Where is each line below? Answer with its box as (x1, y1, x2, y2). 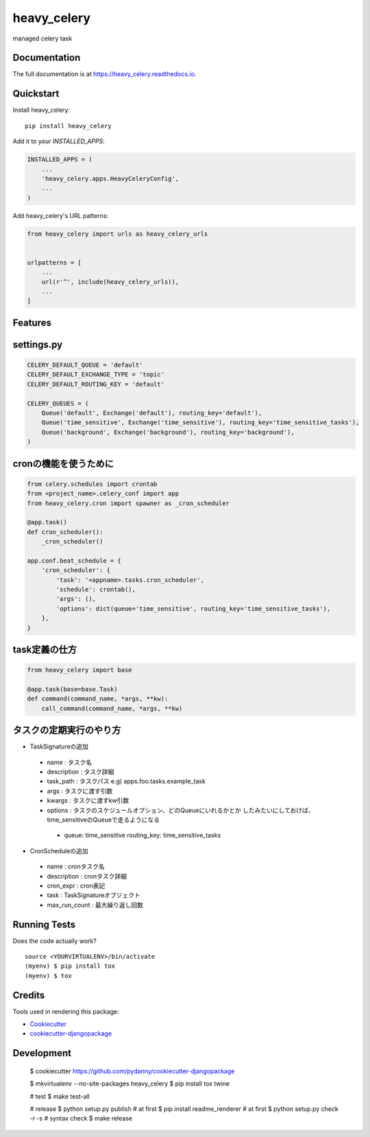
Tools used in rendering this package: (12, 1007, 119, 1016)
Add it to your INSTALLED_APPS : (12, 137, 106, 145)
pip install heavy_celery (25, 122, 112, 130)
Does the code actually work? (12, 936, 97, 945)
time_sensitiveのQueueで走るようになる (47, 816, 160, 824)
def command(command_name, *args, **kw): (27, 695, 169, 702)
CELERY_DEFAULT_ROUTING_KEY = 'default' (27, 380, 164, 388)
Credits (12, 989, 45, 1001)
